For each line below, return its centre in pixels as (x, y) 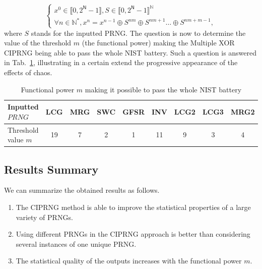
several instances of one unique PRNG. (76, 244)
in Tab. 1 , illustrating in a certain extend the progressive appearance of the (121, 62)
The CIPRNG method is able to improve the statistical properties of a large (133, 207)
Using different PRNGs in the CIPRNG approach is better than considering (133, 234)
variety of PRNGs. (44, 217)
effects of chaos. (28, 72)
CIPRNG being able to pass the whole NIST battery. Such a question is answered (130, 52)
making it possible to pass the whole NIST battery (163, 89)
